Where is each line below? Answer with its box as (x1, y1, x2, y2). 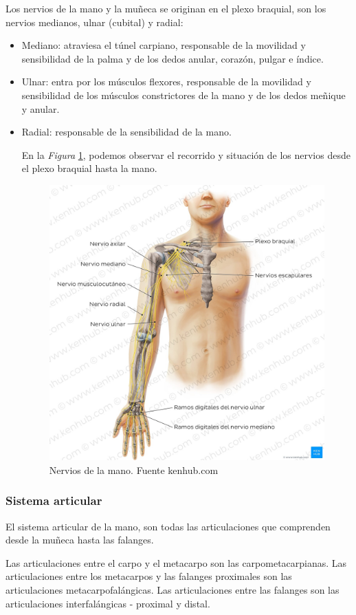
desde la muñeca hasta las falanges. (5, 532, 154, 547)
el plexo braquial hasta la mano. (21, 161, 157, 175)
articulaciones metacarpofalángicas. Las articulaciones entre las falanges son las (5, 582, 340, 596)
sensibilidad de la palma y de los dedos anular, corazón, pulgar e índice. (21, 51, 324, 65)
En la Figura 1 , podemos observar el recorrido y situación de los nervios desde (21, 147, 351, 162)
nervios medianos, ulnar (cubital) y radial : (5, 14, 183, 29)
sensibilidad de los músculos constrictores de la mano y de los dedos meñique (21, 87, 346, 102)
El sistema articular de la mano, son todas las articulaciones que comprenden (5, 519, 331, 533)
